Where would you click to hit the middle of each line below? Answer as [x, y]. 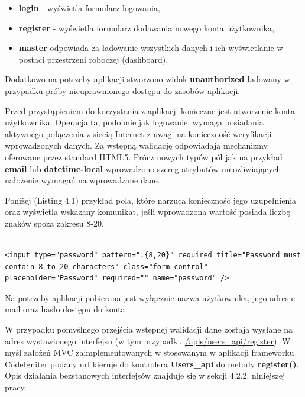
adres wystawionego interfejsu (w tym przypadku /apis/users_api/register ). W [148, 340]
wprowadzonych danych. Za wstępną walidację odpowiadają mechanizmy [137, 145]
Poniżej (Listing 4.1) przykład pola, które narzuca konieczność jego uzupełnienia [151, 200]
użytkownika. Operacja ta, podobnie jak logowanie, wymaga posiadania [134, 122]
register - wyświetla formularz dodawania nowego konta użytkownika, [146, 28]
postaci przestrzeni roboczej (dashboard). [93, 59]
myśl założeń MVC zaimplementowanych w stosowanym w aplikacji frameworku [150, 352]
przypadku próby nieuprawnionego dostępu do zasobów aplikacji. [123, 90]
